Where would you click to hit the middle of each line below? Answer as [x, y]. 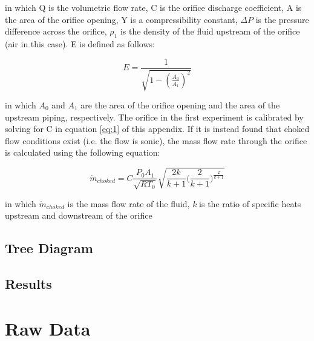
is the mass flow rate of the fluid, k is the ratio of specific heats [184, 203]
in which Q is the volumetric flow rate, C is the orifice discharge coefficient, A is [153, 7]
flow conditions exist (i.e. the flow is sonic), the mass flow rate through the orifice [156, 140]
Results [28, 283]
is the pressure [282, 19]
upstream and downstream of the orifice [79, 215]
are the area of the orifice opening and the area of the [180, 105]
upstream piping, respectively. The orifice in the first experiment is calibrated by [154, 117]
